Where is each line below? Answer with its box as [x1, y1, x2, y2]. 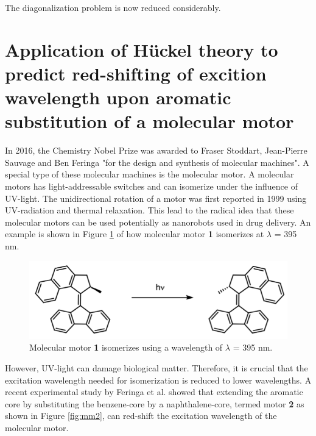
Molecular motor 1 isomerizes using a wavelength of [29, 341, 223, 354]
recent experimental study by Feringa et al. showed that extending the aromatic [5, 385, 303, 398]
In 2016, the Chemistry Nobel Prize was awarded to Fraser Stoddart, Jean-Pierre [5, 144, 307, 157]
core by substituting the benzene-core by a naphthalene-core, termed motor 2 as [5, 397, 304, 410]
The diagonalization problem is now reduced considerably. [5, 1, 221, 13]
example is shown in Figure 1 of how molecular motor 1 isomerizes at [5, 227, 264, 240]
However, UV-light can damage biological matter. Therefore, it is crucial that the [5, 362, 308, 374]
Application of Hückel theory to [5, 37, 278, 62]
